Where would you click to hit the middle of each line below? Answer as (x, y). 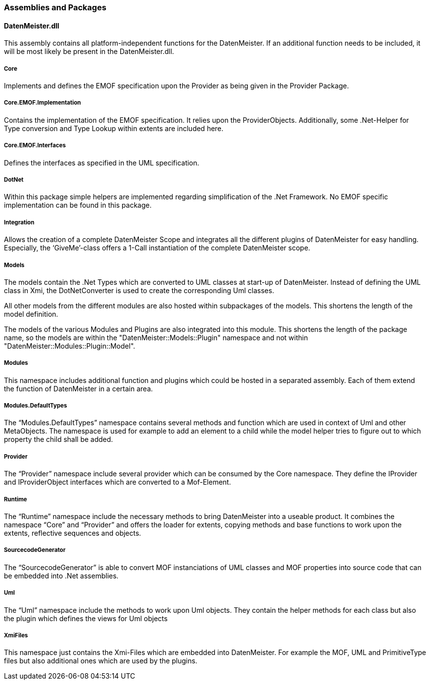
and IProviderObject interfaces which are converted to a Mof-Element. (118, 482)
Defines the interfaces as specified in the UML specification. (102, 163)
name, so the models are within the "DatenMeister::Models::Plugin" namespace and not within (156, 337)
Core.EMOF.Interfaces (35, 146)
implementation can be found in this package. (78, 205)
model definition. (31, 314)
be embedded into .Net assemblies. (61, 575)
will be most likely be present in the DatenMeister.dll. (89, 52)
